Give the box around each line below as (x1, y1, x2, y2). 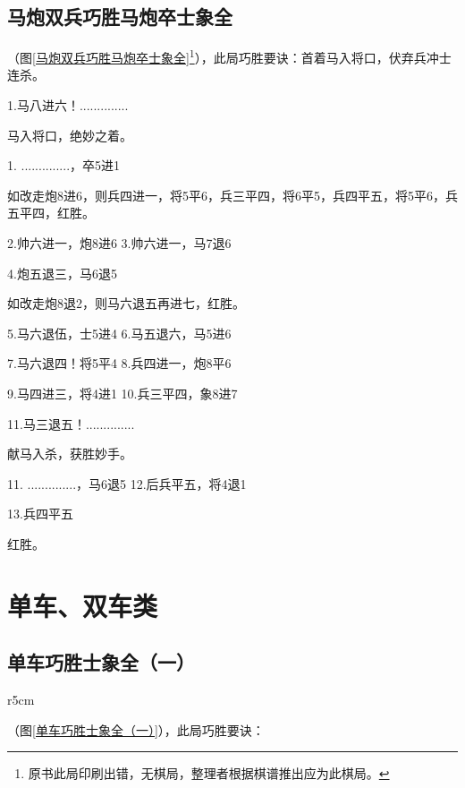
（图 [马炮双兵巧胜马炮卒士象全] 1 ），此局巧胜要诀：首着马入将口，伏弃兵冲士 (7, 46, 452, 66)
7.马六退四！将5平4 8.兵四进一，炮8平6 (7, 354, 232, 373)
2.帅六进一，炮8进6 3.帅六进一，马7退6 (7, 234, 232, 253)
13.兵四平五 (7, 504, 73, 523)
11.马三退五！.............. (7, 414, 135, 433)
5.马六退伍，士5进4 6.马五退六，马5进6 (7, 323, 232, 342)
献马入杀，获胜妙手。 (7, 444, 132, 463)
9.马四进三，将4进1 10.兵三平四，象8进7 (7, 383, 238, 402)
